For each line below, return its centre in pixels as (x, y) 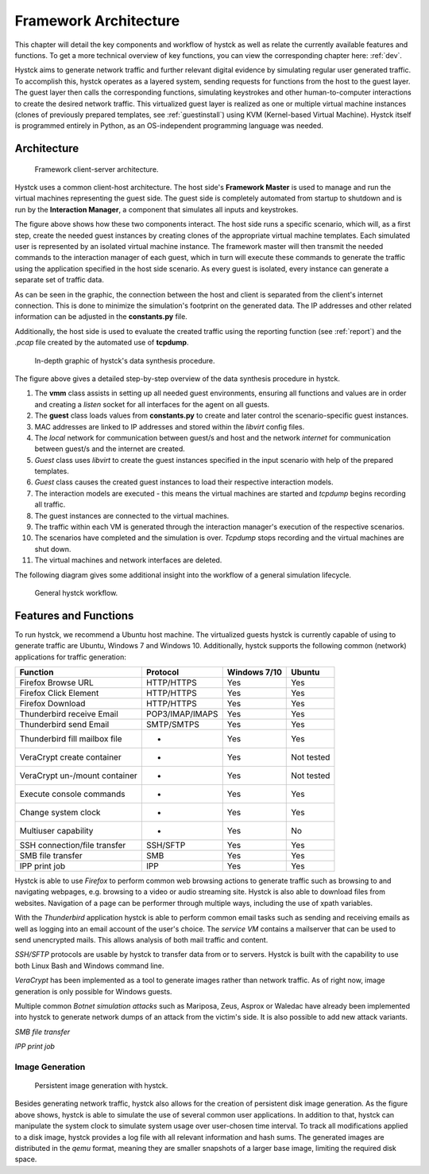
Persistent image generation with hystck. (101, 1086)
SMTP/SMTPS (173, 725)
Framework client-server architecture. (97, 169)
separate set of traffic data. (60, 280)
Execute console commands (72, 794)
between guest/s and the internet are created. (110, 449)
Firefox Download (52, 704)
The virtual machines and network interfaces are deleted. (128, 560)
